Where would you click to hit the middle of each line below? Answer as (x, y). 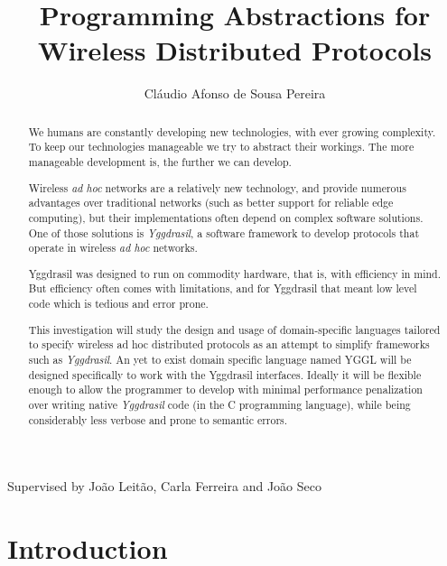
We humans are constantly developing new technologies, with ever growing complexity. (232, 131)
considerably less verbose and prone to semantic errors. (158, 419)
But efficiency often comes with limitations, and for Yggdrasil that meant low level (223, 288)
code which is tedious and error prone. (118, 304)
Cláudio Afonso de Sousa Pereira (235, 93)
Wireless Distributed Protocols (235, 50)
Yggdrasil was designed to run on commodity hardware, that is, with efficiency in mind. (235, 273)
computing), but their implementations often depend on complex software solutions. (226, 217)
